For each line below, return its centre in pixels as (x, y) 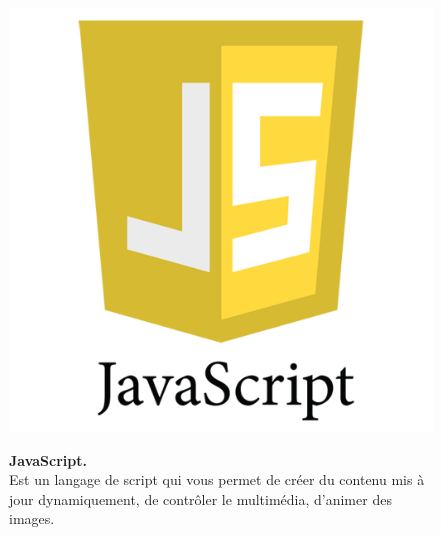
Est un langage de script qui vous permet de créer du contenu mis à (217, 479)
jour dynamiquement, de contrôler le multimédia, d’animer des (200, 498)
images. (32, 518)
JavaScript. (48, 459)
